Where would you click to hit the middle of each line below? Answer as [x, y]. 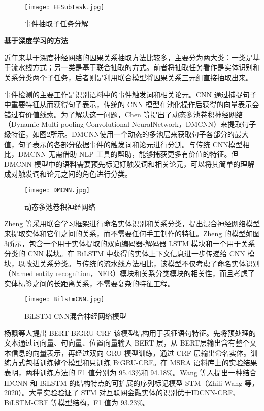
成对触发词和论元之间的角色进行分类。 [68, 174]
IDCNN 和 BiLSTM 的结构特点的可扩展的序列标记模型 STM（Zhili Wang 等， [131, 382]
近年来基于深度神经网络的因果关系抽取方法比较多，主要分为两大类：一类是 [128, 57]
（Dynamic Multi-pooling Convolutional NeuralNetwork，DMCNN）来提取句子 [130, 124]
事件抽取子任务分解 [56, 23]
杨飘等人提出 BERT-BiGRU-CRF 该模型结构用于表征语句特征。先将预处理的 [130, 333]
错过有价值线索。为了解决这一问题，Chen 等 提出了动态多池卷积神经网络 [124, 114]
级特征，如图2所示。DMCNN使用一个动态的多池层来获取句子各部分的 [119, 134]
